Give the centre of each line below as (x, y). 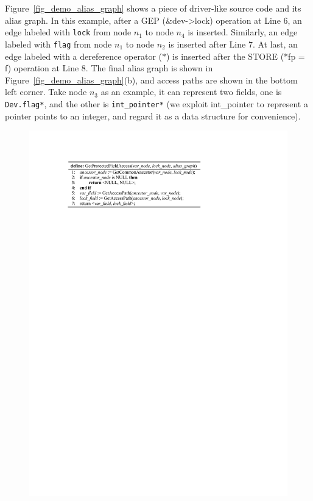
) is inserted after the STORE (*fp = (235, 56)
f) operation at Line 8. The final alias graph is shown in (109, 68)
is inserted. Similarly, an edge (243, 32)
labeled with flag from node (58, 44)
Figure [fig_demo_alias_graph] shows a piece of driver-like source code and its (153, 8)
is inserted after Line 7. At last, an (233, 44)
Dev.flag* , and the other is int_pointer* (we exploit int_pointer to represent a (156, 103)
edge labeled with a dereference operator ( (83, 56)
